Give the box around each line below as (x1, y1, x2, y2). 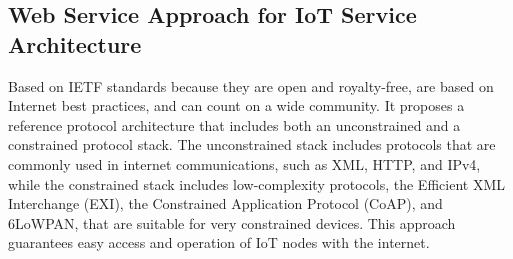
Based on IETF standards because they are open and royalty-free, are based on (8, 75, 494, 96)
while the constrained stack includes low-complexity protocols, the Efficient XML (8, 173, 505, 194)
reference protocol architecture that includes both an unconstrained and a (8, 114, 461, 135)
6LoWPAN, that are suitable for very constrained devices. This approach (8, 212, 456, 233)
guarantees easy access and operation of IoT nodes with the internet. (8, 232, 430, 253)
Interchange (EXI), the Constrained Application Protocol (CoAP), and (8, 193, 443, 214)
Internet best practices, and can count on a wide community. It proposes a (8, 95, 465, 116)
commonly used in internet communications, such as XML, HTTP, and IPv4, (8, 153, 481, 174)
